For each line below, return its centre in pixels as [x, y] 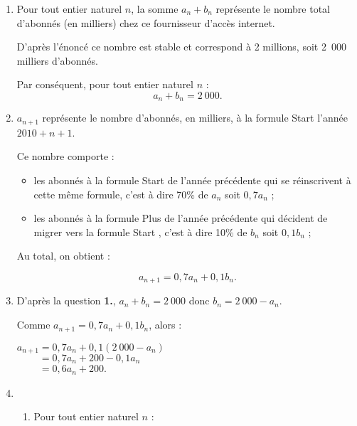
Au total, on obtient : [63, 256]
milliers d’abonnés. [57, 60]
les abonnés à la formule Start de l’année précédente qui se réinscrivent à [192, 180]
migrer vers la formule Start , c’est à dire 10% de [140, 231]
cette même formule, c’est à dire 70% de [121, 194]
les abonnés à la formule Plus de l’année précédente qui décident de [181, 218]
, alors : [165, 325]
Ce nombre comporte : [65, 156]
